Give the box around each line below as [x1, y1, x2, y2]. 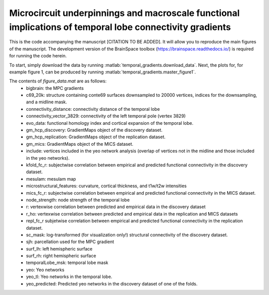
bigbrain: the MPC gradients [26, 85, 84, 91]
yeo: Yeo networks [26, 267, 65, 273]
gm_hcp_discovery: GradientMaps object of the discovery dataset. [26, 127, 163, 133]
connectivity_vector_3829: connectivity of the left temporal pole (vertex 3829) [26, 113, 186, 119]
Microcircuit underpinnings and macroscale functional [9, 7, 240, 18]
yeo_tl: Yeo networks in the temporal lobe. [26, 274, 113, 280]
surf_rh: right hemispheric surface [26, 253, 97, 259]
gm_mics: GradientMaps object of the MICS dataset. [26, 141, 134, 147]
